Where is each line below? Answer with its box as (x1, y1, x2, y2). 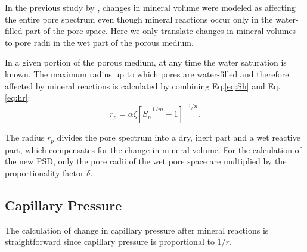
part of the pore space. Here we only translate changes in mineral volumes (25, 24, 296, 37)
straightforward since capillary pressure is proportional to (5, 235, 215, 248)
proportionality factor (5, 166, 84, 179)
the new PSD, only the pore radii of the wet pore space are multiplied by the (5, 155, 287, 167)
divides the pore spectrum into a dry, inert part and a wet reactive (57, 131, 300, 144)
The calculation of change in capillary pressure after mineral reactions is (5, 223, 269, 236)
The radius (5, 131, 45, 144)
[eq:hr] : (5, 91, 30, 104)
